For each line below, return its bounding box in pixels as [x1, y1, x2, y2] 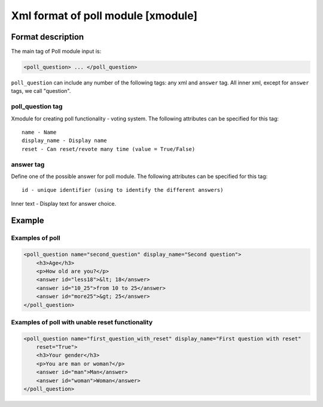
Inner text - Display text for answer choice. [11, 200, 117, 207]
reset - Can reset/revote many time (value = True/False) [22, 146, 196, 152]
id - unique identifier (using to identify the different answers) [22, 186, 224, 194]
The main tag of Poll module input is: [11, 48, 102, 55]
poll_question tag [11, 102, 63, 111]
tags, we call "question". [11, 88, 71, 95]
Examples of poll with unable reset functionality [11, 318, 153, 326]
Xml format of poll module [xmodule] [11, 9, 197, 22]
